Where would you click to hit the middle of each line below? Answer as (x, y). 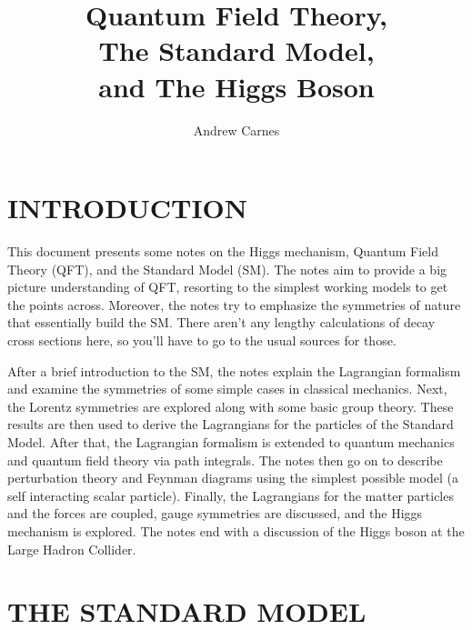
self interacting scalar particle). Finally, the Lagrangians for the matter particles (231, 495)
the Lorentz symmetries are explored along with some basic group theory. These (231, 406)
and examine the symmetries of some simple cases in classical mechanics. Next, (227, 389)
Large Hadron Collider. (72, 549)
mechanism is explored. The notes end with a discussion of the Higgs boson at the (236, 530)
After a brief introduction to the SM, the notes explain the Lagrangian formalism (234, 370)
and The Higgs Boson (236, 86)
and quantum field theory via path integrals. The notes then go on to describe (225, 460)
